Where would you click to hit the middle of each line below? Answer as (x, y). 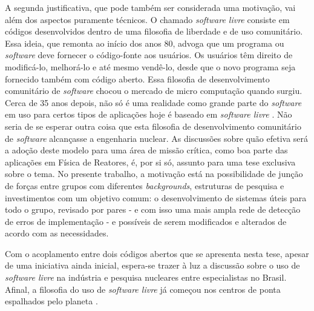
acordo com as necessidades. (57, 233)
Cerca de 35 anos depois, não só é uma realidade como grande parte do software (153, 102)
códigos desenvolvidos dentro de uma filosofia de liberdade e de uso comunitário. (154, 31)
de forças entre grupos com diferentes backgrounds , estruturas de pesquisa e (145, 185)
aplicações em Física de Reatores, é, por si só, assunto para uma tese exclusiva (150, 162)
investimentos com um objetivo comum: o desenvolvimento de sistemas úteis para (156, 197)
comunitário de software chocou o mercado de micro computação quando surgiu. (154, 91)
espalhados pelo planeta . (51, 301)
